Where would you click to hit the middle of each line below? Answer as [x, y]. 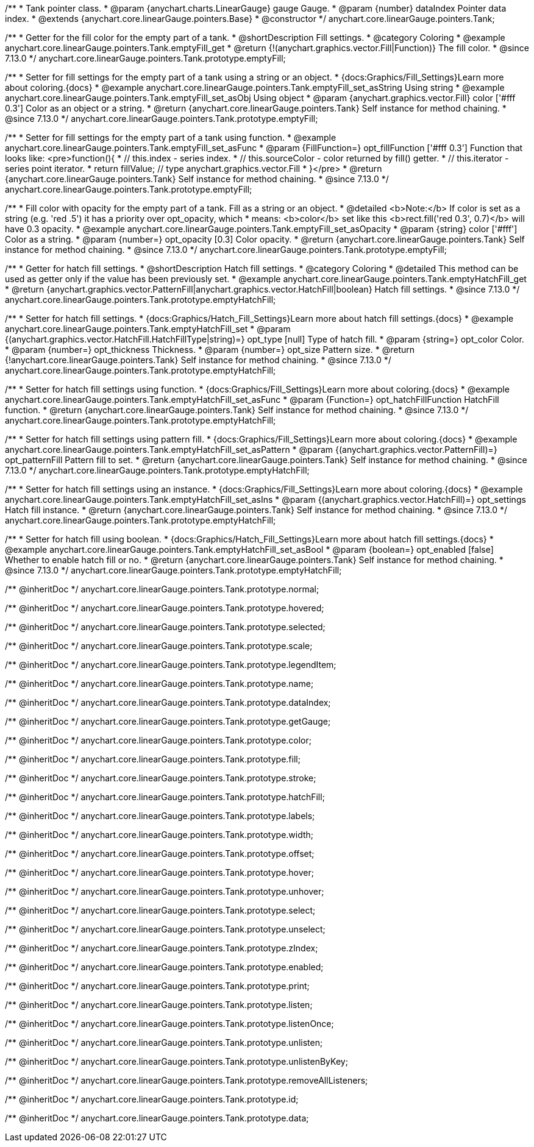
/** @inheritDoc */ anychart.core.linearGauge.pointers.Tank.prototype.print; [157, 986]
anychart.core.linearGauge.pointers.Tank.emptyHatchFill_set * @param [148, 329]
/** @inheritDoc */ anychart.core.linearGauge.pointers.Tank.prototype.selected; [165, 627]
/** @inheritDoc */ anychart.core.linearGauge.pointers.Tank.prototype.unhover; [165, 891]
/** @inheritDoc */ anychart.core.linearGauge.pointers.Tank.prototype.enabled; [164, 967]
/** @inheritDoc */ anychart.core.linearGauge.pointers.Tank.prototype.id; [152, 1099]
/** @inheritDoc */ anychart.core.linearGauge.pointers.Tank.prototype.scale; [159, 646]
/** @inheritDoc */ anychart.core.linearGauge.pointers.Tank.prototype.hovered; [165, 608]
